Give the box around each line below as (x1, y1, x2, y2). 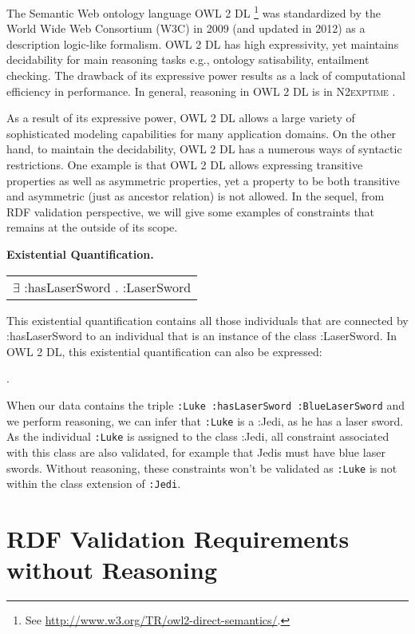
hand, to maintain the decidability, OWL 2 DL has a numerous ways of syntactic (6, 141, 402, 157)
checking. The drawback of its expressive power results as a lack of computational (6, 67, 405, 84)
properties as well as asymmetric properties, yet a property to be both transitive (6, 172, 400, 188)
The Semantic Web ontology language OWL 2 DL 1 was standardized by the (6, 2, 381, 21)
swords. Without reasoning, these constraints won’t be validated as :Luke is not (6, 459, 397, 476)
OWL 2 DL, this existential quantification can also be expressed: (6, 343, 322, 359)
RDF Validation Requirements (6, 522, 350, 554)
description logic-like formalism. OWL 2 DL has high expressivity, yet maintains (6, 35, 399, 52)
